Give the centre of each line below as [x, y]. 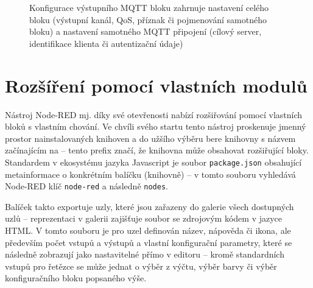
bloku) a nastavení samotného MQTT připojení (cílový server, [146, 31]
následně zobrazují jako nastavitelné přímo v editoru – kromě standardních [145, 254]
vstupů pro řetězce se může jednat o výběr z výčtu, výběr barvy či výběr [141, 266]
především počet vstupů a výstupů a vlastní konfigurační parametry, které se [149, 242]
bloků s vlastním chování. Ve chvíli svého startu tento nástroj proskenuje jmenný [156, 126]
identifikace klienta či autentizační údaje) [106, 43]
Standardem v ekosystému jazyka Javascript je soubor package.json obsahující [153, 162]
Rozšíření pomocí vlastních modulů [156, 85]
